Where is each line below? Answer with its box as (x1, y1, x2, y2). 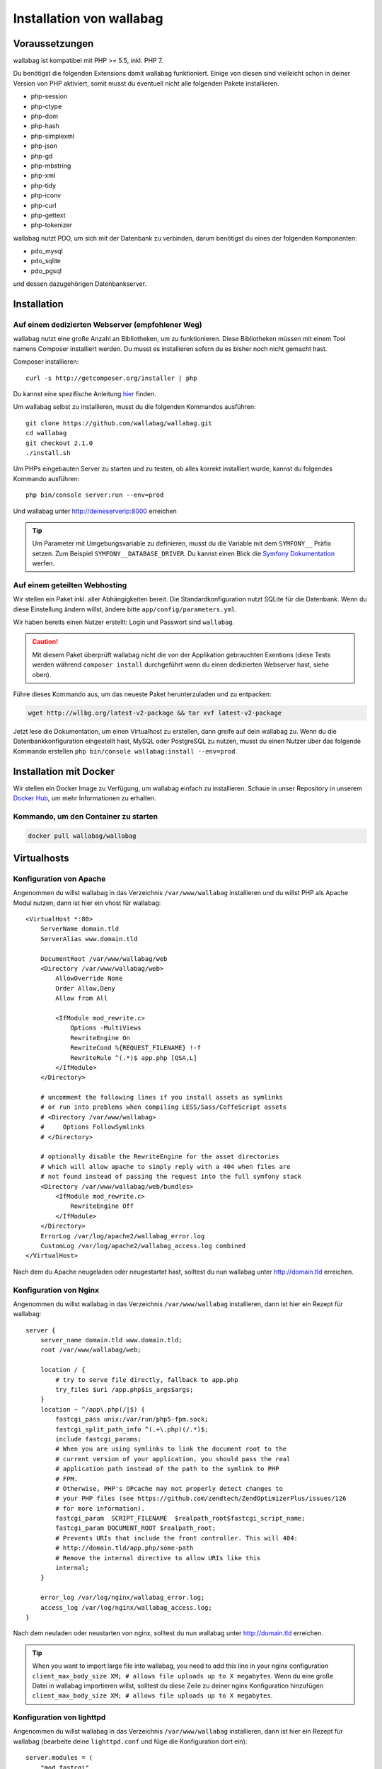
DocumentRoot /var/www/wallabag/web (40, 955, 168, 962)
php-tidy (30, 181, 57, 190)
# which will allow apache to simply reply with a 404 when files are (40, 1163, 291, 1170)
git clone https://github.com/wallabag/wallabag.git (25, 419, 212, 427)
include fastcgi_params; (55, 1435, 141, 1443)
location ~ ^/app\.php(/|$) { (40, 1405, 145, 1413)
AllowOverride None (55, 974, 123, 983)
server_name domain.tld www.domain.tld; (40, 1336, 183, 1344)
